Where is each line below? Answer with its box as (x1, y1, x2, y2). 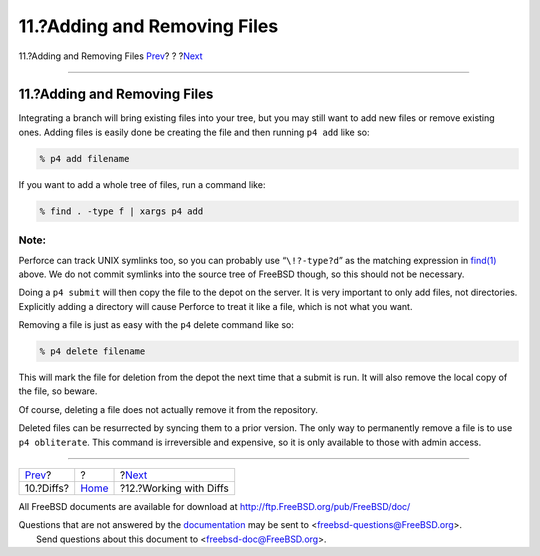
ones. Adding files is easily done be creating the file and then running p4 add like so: (18, 126, 370, 138)
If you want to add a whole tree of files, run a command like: (18, 178, 266, 190)
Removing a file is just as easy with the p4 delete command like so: (18, 319, 294, 331)
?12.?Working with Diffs (119, 481, 229, 495)
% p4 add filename (39, 153, 130, 164)
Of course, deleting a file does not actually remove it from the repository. (18, 403, 319, 415)
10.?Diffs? (24, 481, 70, 495)
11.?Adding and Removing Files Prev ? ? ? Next (18, 50, 204, 62)
